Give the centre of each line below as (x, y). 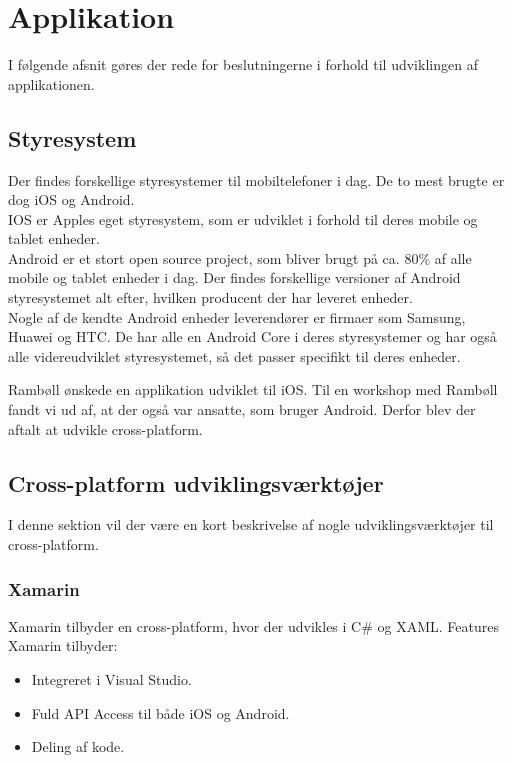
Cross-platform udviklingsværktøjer (196, 482)
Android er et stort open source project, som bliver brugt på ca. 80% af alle (240, 257)
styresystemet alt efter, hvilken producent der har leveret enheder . (210, 297)
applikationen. (51, 83)
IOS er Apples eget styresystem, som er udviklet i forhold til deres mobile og (243, 218)
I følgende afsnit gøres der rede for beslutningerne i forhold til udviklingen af (243, 64)
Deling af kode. (78, 746)
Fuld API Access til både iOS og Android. (160, 712)
